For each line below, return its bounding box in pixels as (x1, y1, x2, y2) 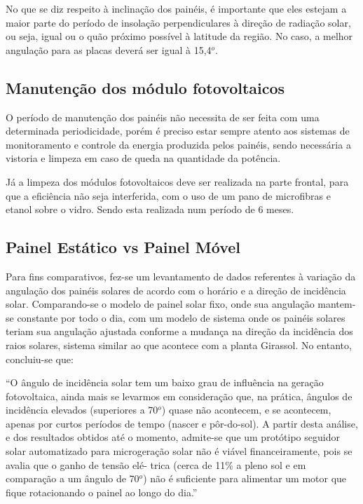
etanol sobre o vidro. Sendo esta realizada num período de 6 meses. (6, 202, 294, 217)
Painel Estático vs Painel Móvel (6, 236, 240, 258)
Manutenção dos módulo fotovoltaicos (6, 76, 285, 98)
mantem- (317, 297, 356, 311)
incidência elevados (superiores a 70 (6, 402, 158, 417)
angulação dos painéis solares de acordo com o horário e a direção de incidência (6, 282, 346, 297)
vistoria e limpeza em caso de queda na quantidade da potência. (6, 151, 281, 165)
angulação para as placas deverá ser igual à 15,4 (6, 42, 212, 57)
